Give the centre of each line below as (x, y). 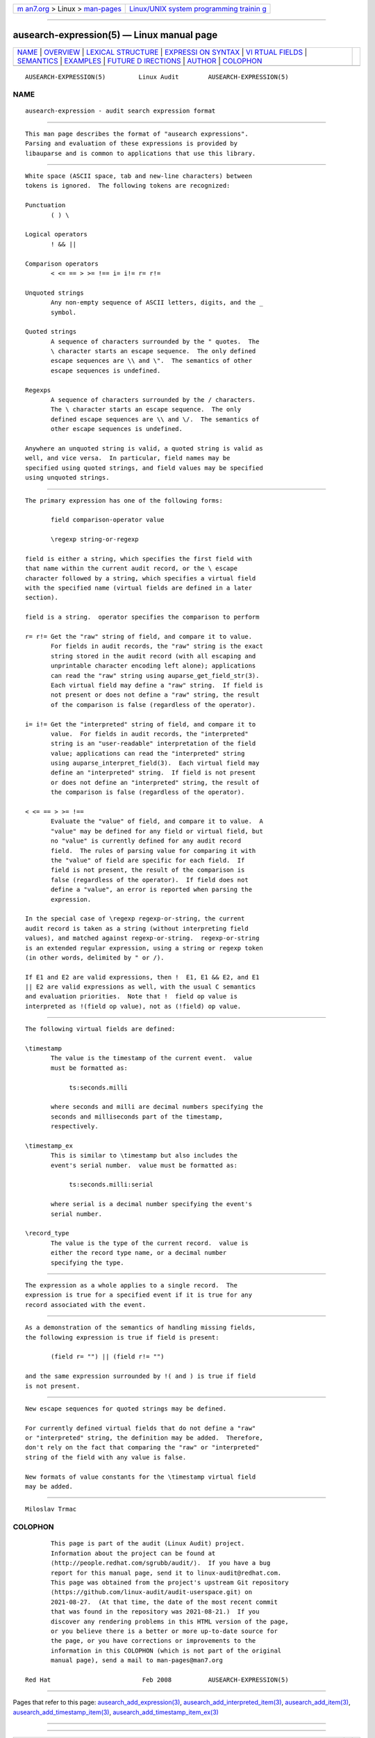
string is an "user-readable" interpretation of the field (153, 744)
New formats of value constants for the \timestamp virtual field (141, 1477)
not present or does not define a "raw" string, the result (155, 695)
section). (42, 598)
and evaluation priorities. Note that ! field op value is (131, 997)
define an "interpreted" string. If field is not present (153, 773)
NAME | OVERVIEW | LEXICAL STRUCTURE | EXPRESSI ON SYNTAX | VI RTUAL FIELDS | (162, 52)
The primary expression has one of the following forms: (124, 500)
